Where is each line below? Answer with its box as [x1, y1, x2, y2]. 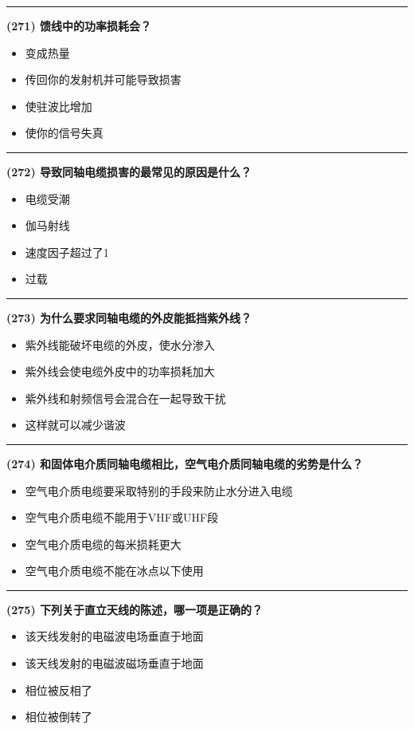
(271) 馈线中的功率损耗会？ [6, 18, 152, 33]
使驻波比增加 [25, 97, 92, 114]
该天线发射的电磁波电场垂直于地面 [25, 628, 204, 644]
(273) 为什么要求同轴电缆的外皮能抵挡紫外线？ [6, 309, 252, 325]
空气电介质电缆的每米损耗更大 [25, 535, 182, 552]
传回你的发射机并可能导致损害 [25, 71, 182, 88]
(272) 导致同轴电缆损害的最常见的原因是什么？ [6, 163, 252, 179]
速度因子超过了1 [25, 243, 109, 260]
